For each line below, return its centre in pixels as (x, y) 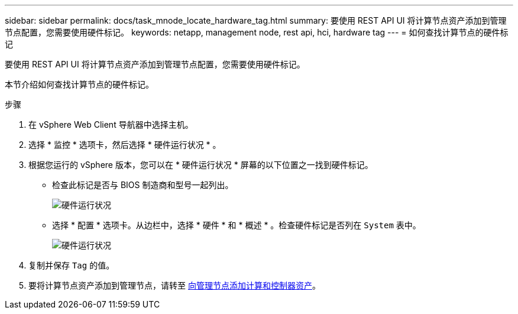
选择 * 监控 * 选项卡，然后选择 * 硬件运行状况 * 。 (125, 145)
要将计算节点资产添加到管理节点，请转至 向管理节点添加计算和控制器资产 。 (174, 285)
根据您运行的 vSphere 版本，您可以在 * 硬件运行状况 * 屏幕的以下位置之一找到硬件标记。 (201, 165)
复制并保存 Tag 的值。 (72, 265)
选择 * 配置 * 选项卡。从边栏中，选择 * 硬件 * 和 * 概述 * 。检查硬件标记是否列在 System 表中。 (237, 225)
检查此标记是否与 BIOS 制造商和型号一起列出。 (143, 185)
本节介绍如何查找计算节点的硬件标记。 (79, 84)
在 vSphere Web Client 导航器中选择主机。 (111, 124)
